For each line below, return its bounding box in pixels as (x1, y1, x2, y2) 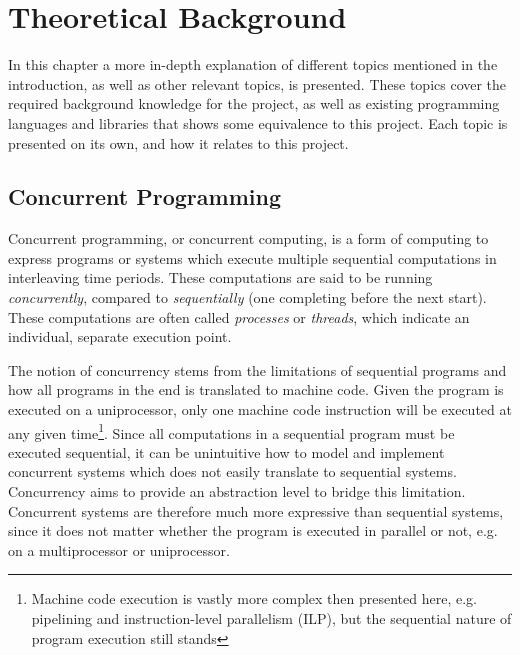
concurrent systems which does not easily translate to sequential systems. (8, 461, 457, 482)
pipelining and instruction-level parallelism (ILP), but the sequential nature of (31, 608, 512, 629)
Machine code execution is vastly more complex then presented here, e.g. (31, 588, 477, 609)
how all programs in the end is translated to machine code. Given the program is (8, 379, 504, 400)
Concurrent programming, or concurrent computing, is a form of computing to (8, 228, 489, 249)
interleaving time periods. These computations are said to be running (8, 267, 433, 288)
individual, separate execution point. (8, 326, 232, 347)
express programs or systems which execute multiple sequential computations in (8, 247, 497, 268)
